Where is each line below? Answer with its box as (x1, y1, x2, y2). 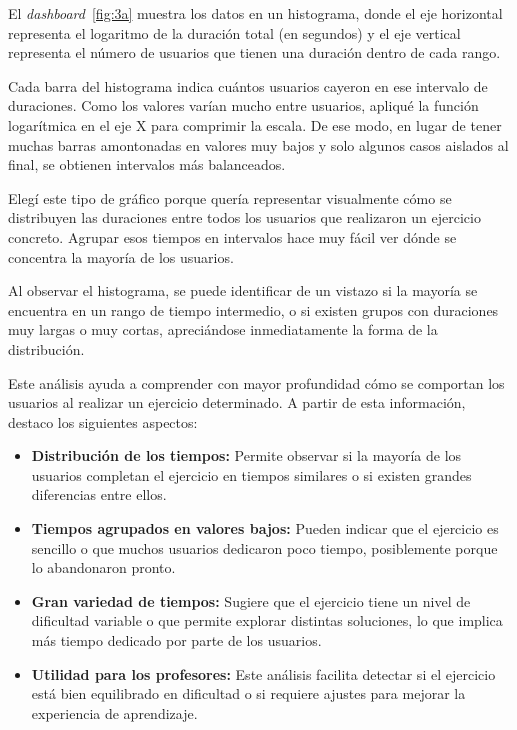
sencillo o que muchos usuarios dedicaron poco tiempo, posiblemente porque (31, 537, 498, 558)
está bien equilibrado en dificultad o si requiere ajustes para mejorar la (31, 683, 466, 704)
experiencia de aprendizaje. (31, 702, 198, 723)
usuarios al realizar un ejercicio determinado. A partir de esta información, (8, 392, 466, 413)
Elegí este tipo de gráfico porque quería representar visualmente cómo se (8, 187, 452, 208)
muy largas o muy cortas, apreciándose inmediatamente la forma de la (8, 319, 438, 340)
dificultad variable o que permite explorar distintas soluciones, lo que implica (31, 610, 503, 631)
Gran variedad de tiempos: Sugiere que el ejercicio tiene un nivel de (31, 590, 471, 611)
